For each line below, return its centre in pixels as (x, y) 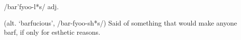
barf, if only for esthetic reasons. (52, 32)
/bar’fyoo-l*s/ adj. (31, 6)
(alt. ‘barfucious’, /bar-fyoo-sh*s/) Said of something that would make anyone (120, 22)
